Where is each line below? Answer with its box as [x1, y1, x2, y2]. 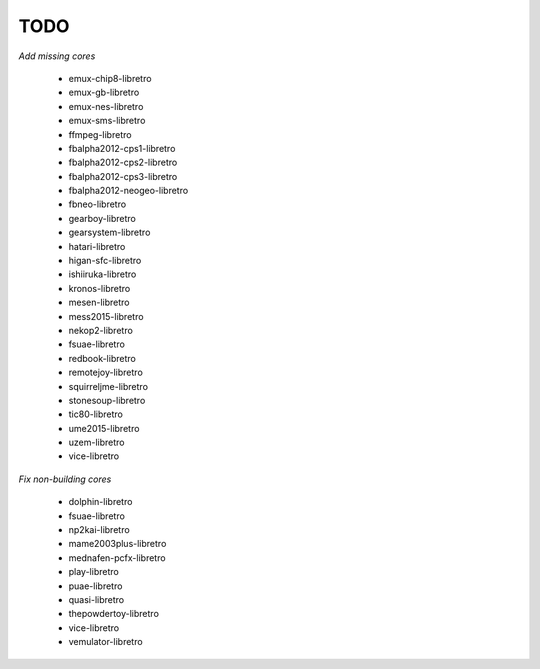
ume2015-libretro [68, 422, 140, 434]
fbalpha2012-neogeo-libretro [68, 185, 189, 197]
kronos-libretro [68, 282, 131, 294]
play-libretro [68, 566, 119, 578]
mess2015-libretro [68, 310, 144, 322]
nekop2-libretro [68, 324, 134, 336]
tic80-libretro [68, 408, 124, 420]
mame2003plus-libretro [68, 538, 167, 550]
